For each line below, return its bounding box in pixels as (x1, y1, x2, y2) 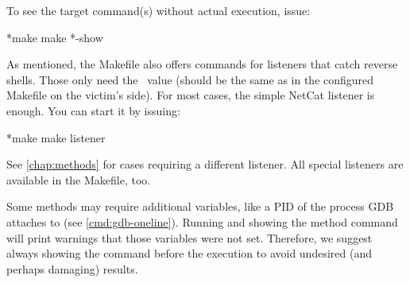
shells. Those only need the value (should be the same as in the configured (6, 71, 374, 87)
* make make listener (6, 129, 106, 145)
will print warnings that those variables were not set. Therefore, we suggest (6, 229, 373, 246)
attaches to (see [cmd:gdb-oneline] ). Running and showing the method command (6, 213, 398, 230)
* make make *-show (6, 29, 103, 45)
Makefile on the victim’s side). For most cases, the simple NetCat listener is (6, 87, 375, 103)
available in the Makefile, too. (6, 171, 151, 188)
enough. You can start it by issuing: (6, 102, 180, 118)
